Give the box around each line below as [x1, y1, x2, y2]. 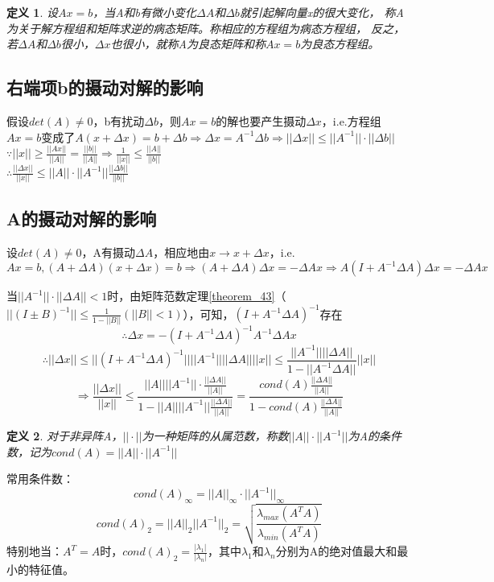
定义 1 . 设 [6, 4, 58, 20]
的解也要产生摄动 [216, 112, 307, 129]
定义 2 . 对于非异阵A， [6, 427, 123, 444]
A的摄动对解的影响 [6, 205, 157, 230]
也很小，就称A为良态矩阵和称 [110, 35, 266, 52]
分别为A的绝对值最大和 [275, 543, 397, 559]
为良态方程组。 [300, 35, 380, 52]
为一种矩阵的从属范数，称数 [142, 427, 289, 444]
